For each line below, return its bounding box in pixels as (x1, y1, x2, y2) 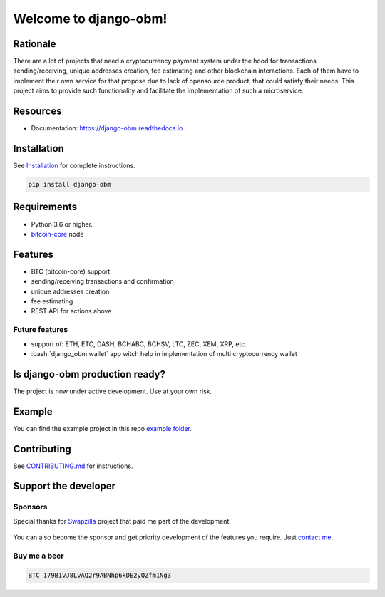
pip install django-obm (28, 180, 112, 189)
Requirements (13, 201, 78, 213)
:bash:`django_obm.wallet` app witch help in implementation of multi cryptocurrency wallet (31, 349, 297, 358)
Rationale (13, 38, 56, 50)
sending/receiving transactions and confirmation (31, 277, 174, 286)
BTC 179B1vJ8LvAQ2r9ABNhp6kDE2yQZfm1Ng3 (28, 571, 171, 579)
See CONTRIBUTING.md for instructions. (13, 462, 133, 470)
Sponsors (13, 502, 48, 512)
